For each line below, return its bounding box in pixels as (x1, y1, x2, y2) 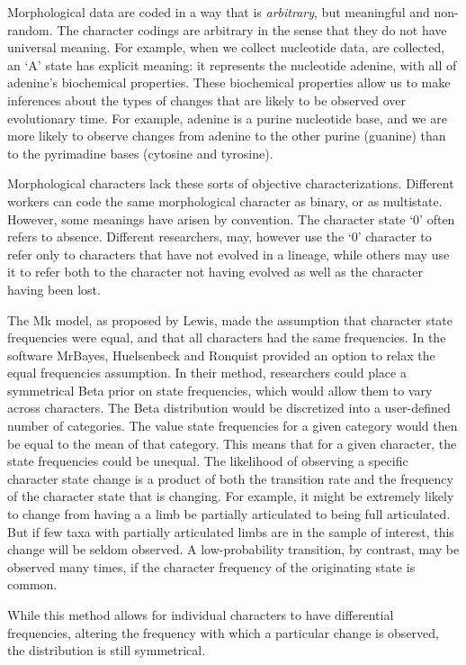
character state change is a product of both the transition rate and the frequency (7, 469, 453, 487)
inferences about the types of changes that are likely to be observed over (7, 90, 406, 109)
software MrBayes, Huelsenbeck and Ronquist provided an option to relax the (7, 345, 435, 364)
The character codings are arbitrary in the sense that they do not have (57, 20, 447, 39)
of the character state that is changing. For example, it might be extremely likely (7, 487, 454, 506)
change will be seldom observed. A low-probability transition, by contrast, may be (7, 540, 460, 559)
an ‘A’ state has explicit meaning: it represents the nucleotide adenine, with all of (7, 55, 457, 74)
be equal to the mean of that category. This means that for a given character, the (7, 433, 457, 452)
